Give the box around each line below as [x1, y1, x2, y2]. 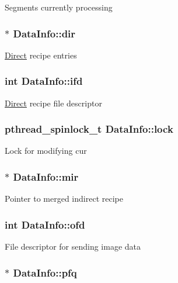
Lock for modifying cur [5, 144, 87, 157]
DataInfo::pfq [13, 265, 77, 279]
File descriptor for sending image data [5, 240, 141, 253]
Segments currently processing [5, 1, 113, 13]
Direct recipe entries [5, 49, 77, 61]
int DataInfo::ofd [5, 217, 85, 232]
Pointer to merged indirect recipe [5, 192, 123, 205]
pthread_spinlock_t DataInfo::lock [5, 122, 173, 136]
